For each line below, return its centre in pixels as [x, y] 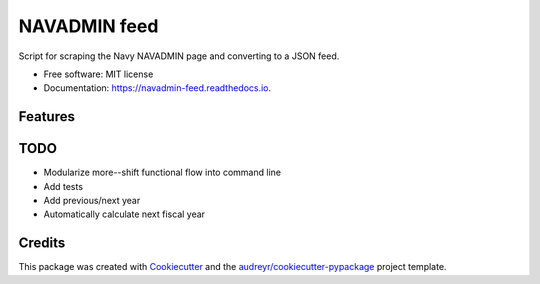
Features [46, 116]
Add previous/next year [92, 201]
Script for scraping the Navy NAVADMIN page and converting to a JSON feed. [179, 56]
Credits [42, 243]
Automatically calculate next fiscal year [124, 214]
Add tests [63, 186]
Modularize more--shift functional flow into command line [162, 172]
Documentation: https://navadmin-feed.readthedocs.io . [157, 88]
